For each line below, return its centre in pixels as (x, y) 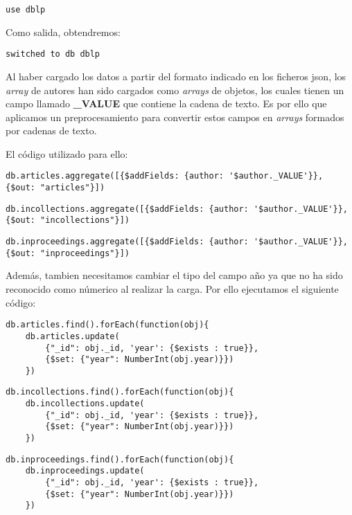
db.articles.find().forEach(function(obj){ (107, 325)
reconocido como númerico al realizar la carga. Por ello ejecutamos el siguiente (172, 289)
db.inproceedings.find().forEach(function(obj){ (120, 459)
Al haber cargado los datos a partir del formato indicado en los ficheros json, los (176, 76)
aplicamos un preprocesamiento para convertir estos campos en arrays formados (175, 117)
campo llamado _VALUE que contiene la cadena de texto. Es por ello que (166, 103)
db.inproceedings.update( (85, 471)
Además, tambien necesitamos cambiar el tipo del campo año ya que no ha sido (174, 275)
